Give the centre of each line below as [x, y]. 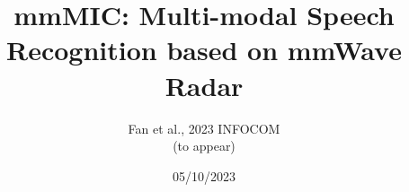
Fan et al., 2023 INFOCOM [204, 128]
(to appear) [204, 146]
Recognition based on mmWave [204, 50]
